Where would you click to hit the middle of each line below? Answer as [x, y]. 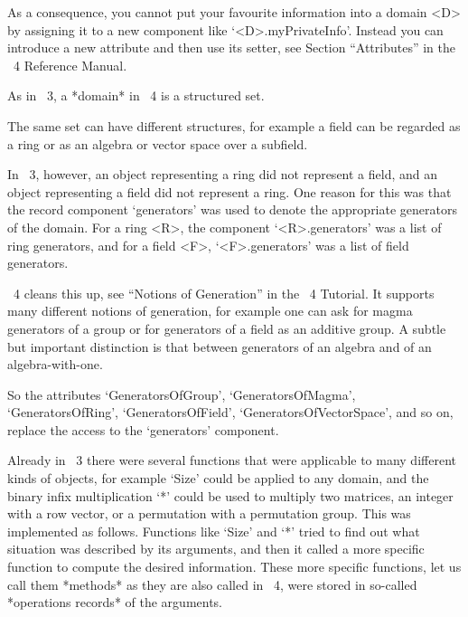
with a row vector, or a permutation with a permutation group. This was [209, 513]
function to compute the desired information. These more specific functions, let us [234, 567]
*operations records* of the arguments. [115, 602]
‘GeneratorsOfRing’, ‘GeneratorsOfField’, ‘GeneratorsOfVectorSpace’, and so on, [230, 412]
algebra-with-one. [55, 364]
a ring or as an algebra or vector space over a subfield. [158, 143]
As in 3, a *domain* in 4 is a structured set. [136, 95]
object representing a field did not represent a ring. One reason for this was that [229, 191]
